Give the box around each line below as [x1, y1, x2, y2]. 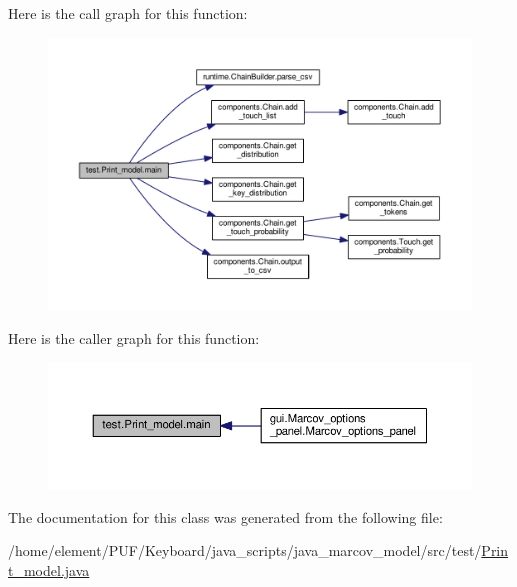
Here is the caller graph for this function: [8, 328, 260, 349]
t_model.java [8, 559, 90, 580]
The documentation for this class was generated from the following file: [8, 506, 443, 527]
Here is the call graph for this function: [8, 3, 248, 23]
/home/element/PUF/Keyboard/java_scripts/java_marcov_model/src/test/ [8, 540, 482, 561]
